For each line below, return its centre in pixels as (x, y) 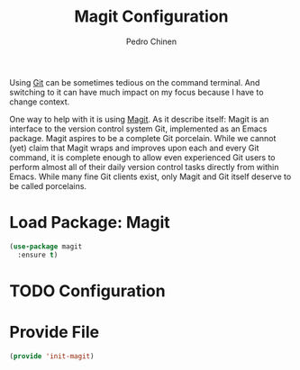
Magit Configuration (151, 17)
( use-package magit (46, 246)
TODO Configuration (87, 291)
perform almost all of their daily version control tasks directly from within (144, 167)
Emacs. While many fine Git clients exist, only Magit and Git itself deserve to (150, 176)
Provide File (55, 332)
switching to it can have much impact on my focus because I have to (136, 92)
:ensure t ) (38, 255)
